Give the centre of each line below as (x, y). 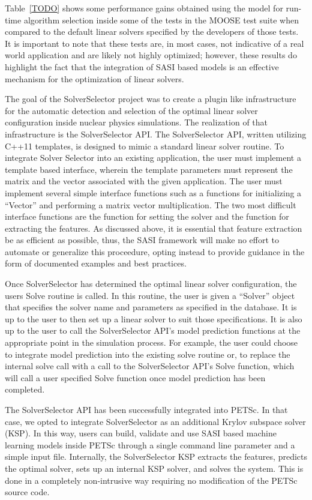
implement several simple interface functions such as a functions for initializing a (153, 192)
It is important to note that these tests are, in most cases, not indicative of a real (154, 43)
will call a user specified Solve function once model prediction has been (135, 377)
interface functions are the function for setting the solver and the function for (147, 216)
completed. (25, 389)
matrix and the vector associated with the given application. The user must (144, 181)
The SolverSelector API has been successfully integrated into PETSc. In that (146, 409)
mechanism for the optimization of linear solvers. (94, 78)
